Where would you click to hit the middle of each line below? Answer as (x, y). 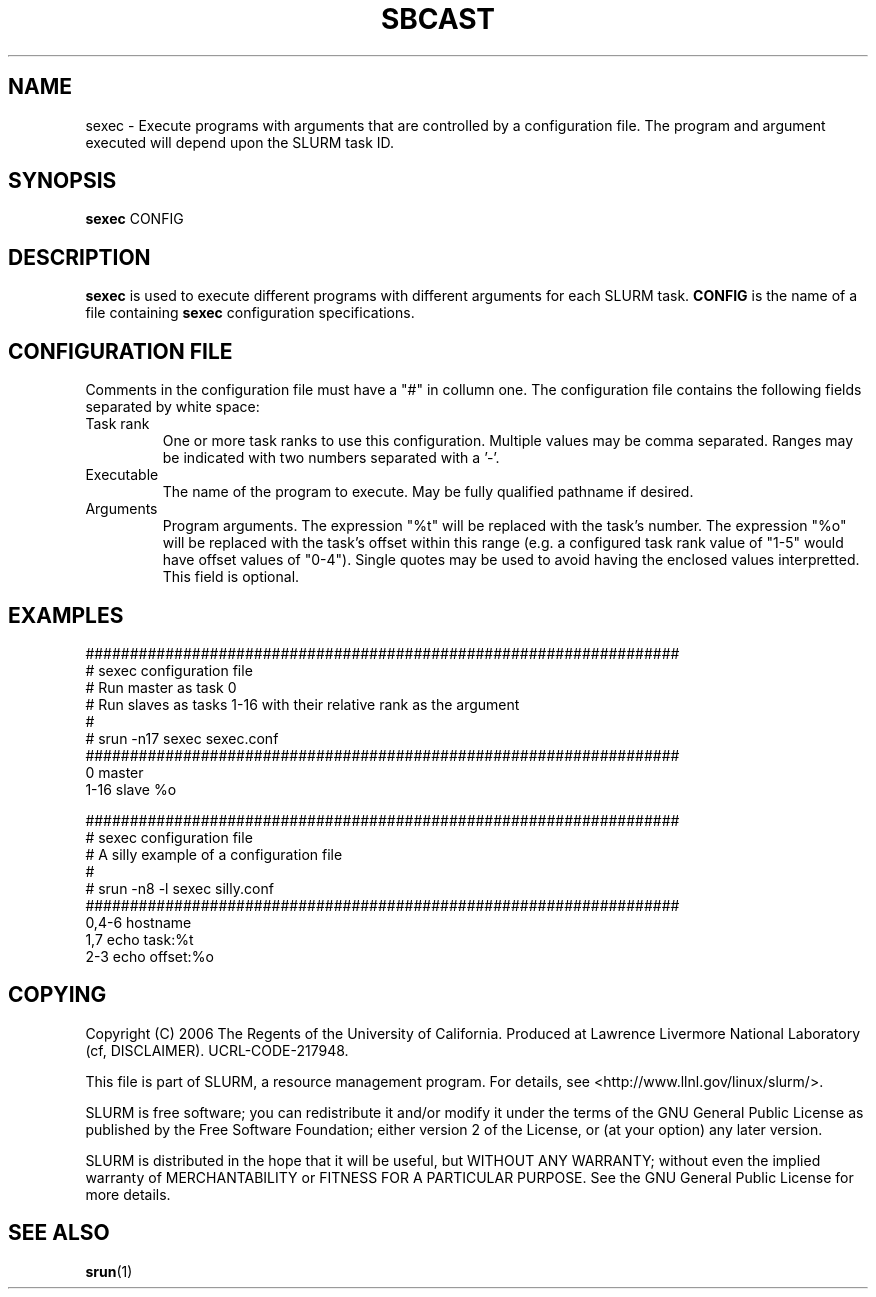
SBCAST (438, 19)
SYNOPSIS (62, 181)
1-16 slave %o (131, 789)
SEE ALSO (59, 1233)
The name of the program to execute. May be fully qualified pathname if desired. (428, 492)
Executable (122, 475)
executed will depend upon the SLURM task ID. (240, 142)
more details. (128, 1194)
